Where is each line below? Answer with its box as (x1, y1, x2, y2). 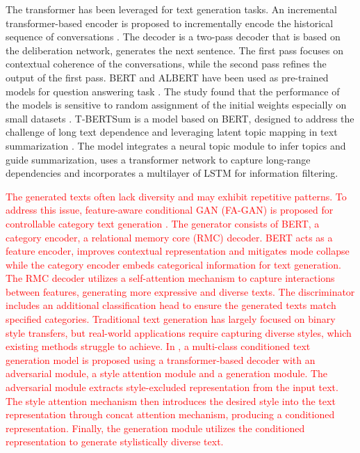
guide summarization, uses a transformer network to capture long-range (6, 152, 311, 166)
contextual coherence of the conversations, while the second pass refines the (6, 56, 327, 71)
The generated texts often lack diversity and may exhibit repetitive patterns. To (6, 189, 347, 203)
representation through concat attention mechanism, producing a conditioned (6, 407, 335, 422)
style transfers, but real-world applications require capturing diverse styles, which (6, 325, 352, 340)
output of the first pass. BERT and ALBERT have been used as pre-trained (6, 70, 329, 84)
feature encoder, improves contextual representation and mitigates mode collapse (6, 244, 350, 258)
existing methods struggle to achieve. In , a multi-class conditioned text (6, 339, 311, 353)
